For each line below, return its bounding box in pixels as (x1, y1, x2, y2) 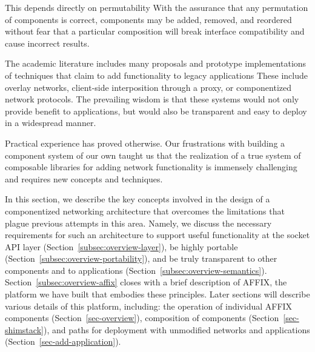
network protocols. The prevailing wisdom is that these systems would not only (5, 93, 299, 105)
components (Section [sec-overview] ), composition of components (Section (5, 311, 279, 324)
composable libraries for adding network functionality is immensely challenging (5, 161, 297, 173)
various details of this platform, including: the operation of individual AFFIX (5, 299, 293, 312)
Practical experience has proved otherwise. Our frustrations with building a (5, 136, 285, 149)
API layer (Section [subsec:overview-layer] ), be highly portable (5, 240, 238, 253)
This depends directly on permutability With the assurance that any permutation (5, 1, 308, 13)
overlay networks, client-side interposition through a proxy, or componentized (5, 81, 291, 93)
